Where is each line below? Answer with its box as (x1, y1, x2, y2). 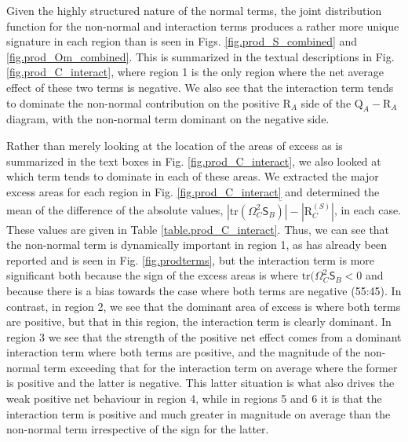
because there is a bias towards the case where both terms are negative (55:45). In (6, 282, 402, 298)
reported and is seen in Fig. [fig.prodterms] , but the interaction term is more (6, 251, 375, 268)
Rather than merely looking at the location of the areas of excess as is (6, 137, 343, 153)
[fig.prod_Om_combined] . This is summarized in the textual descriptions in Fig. (6, 48, 395, 64)
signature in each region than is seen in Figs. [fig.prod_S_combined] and (6, 33, 358, 49)
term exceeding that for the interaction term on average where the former (43, 359, 398, 375)
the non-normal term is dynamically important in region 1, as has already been (6, 236, 388, 253)
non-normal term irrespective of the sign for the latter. (6, 421, 269, 437)
